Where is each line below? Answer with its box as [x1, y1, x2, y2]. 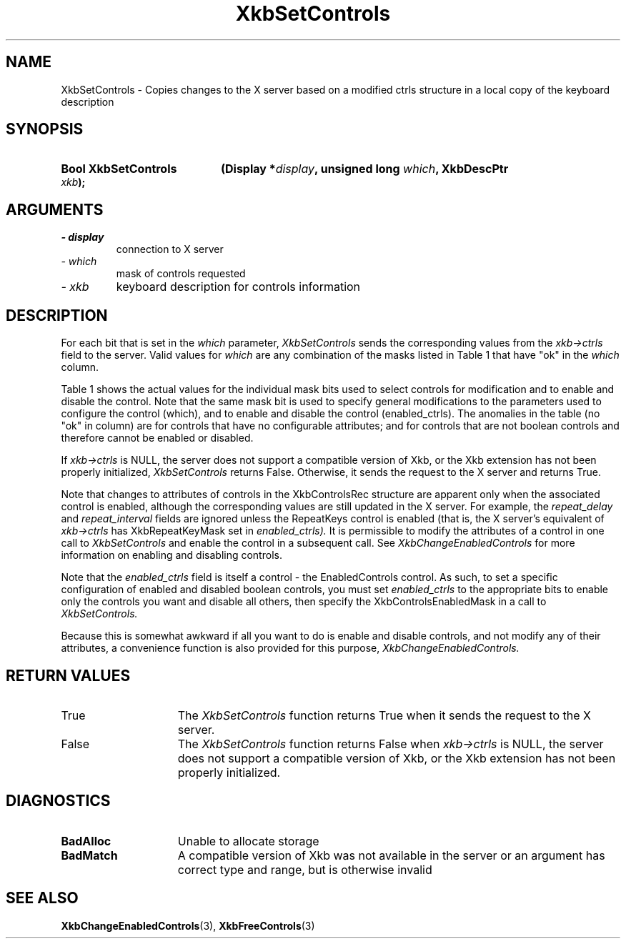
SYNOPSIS [6, 120, 84, 139]
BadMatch [61, 848, 118, 863]
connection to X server [116, 243, 224, 256]
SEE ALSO [6, 889, 79, 908]
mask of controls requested [116, 267, 246, 280]
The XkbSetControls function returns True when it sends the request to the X [177, 707, 592, 722]
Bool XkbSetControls [61, 162, 177, 177]
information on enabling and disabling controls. [61, 549, 282, 562]
